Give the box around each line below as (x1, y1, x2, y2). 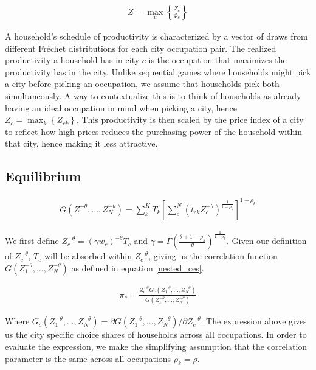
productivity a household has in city (5, 54, 140, 66)
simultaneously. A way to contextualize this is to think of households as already (5, 89, 301, 102)
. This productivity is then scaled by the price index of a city (76, 113, 304, 126)
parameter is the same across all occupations (5, 352, 171, 365)
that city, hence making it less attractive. (5, 137, 158, 150)
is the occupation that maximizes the (148, 54, 287, 66)
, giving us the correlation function (148, 250, 278, 262)
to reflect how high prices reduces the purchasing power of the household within (5, 125, 302, 138)
